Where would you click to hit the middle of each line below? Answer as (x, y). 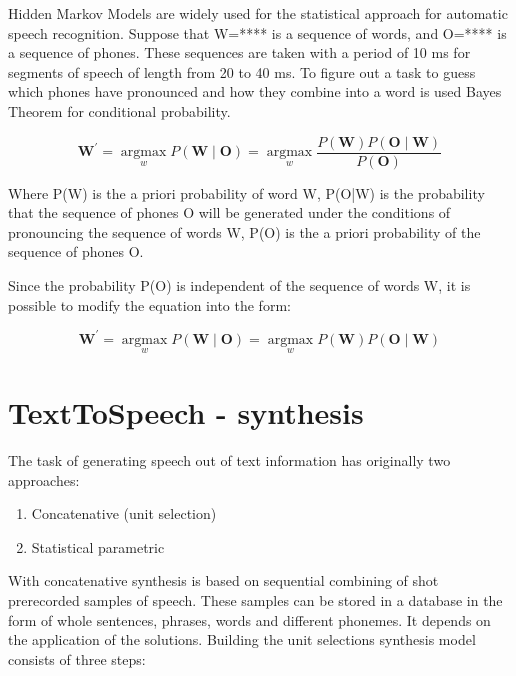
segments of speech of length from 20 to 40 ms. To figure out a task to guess (242, 71)
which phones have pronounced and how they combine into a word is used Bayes (255, 91)
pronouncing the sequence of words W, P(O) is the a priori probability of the (244, 231)
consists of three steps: (77, 658)
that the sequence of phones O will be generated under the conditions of (229, 212)
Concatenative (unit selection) (124, 513)
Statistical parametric (98, 546)
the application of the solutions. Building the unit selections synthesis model (242, 639)
